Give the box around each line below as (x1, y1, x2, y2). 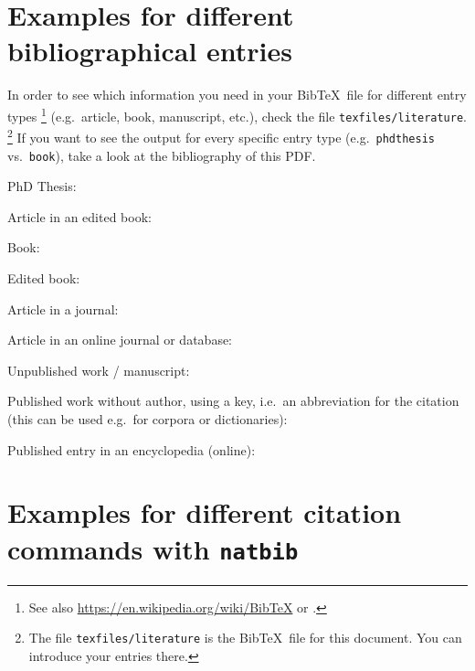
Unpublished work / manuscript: (7, 360, 190, 379)
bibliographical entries (7, 32, 292, 69)
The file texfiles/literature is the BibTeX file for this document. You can (28, 628, 462, 647)
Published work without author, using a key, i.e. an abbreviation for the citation (7, 391, 459, 410)
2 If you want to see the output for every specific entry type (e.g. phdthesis (7, 125, 435, 146)
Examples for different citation (7, 494, 402, 531)
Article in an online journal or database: (7, 330, 233, 349)
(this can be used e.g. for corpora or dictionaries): (7, 409, 288, 428)
